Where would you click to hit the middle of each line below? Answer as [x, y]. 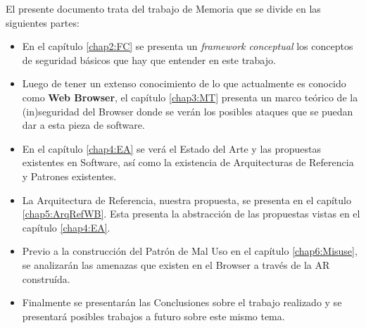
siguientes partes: [43, 22]
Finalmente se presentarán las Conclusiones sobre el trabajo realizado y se [182, 302]
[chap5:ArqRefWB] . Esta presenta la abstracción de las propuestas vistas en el [191, 214]
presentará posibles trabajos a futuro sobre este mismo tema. [153, 316]
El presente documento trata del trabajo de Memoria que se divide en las [163, 8]
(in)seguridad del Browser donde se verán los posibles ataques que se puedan [188, 111]
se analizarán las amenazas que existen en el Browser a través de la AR [176, 264]
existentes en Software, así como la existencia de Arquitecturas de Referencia [188, 162]
